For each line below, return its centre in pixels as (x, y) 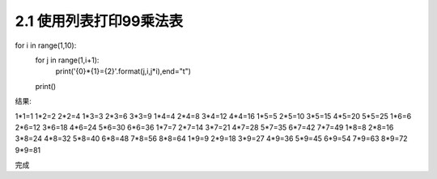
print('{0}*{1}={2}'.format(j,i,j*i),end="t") (123, 71)
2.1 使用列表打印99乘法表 (99, 21)
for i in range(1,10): (46, 45)
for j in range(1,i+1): (67, 60)
